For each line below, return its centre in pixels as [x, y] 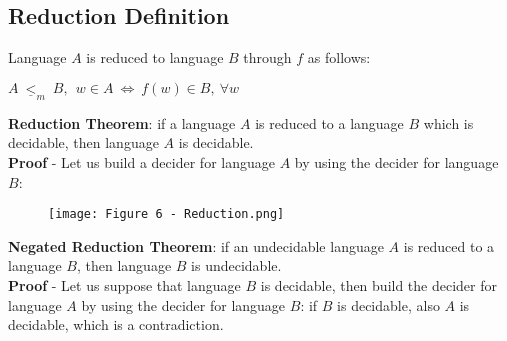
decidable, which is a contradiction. [116, 324]
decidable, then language [83, 142]
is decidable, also [388, 304]
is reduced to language [155, 57]
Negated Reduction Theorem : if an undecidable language [196, 245]
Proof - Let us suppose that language [124, 285]
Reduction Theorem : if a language [122, 122]
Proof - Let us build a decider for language [141, 162]
